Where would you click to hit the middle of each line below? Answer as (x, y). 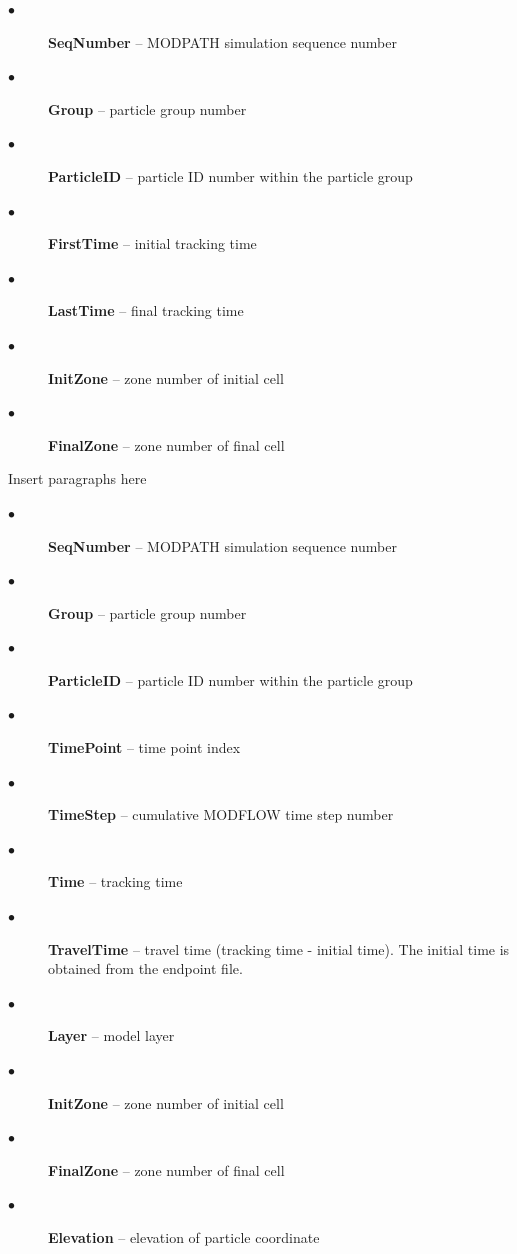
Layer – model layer (111, 1035)
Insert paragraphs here (77, 478)
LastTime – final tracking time (146, 310)
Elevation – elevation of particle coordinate (184, 1236)
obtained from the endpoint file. (145, 968)
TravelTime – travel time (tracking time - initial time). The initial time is (279, 948)
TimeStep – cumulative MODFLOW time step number (221, 814)
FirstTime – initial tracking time (152, 243)
